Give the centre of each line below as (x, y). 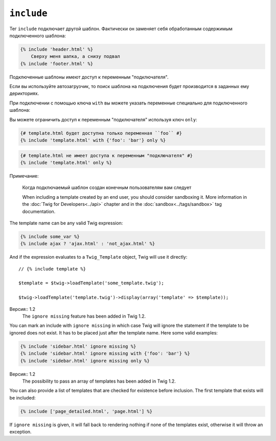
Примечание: (24, 176)
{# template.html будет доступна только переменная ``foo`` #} (101, 133)
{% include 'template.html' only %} (66, 162)
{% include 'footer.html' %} (57, 64)
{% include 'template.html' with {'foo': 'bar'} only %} (93, 140)
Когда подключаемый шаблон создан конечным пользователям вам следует (107, 187)
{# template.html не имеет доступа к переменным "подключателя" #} (107, 155)
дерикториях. (24, 93)
